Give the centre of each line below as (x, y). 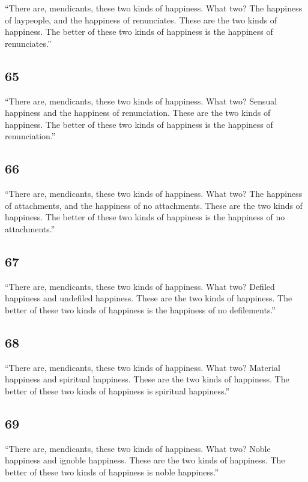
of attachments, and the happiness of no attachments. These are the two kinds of (154, 205)
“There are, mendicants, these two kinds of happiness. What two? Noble (138, 448)
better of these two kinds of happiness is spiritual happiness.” (117, 390)
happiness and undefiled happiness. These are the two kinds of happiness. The (149, 298)
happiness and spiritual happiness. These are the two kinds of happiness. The (147, 379)
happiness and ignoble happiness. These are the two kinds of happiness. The (145, 460)
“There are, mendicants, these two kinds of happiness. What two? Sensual (141, 101)
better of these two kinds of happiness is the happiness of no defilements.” (140, 309)
